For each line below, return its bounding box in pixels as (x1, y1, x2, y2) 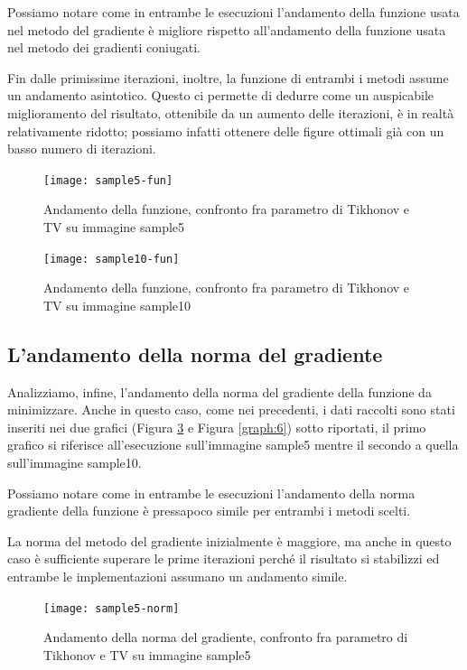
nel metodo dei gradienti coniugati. (7, 38, 201, 57)
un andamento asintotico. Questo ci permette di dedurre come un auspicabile (7, 86, 434, 105)
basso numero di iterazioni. (7, 139, 156, 158)
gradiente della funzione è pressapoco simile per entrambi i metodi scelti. (7, 501, 411, 520)
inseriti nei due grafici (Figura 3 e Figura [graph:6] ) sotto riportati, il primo (7, 417, 426, 436)
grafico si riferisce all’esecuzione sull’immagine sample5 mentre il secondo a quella (7, 435, 459, 454)
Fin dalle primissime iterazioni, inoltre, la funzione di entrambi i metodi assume (7, 68, 449, 87)
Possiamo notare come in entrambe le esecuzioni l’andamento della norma (7, 483, 416, 502)
